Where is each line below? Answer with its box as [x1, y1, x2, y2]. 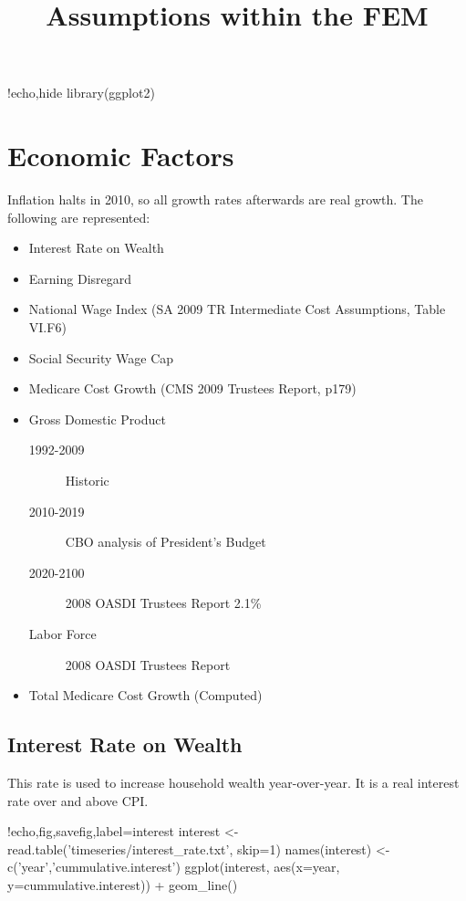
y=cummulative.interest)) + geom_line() [7, 875, 238, 894]
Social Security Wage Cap [28, 348, 174, 367]
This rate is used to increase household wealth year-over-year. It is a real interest [7, 772, 460, 791]
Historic [65, 471, 109, 490]
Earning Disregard [28, 268, 132, 288]
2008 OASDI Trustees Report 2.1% [65, 593, 262, 613]
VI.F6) [28, 318, 67, 337]
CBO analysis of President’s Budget [65, 532, 266, 551]
